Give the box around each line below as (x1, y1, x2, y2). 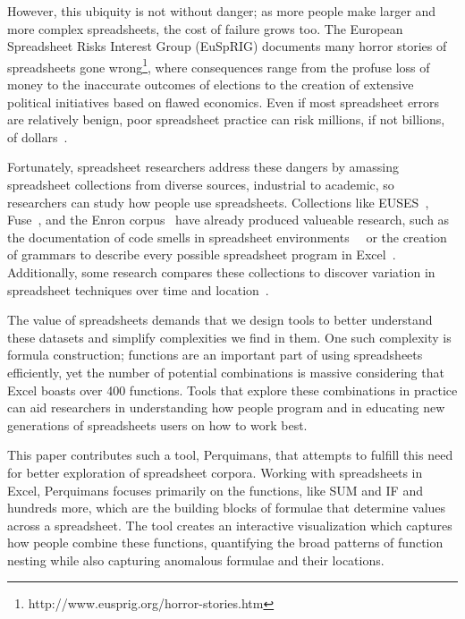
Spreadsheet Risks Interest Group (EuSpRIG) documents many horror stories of (7, 37, 447, 55)
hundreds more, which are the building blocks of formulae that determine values (7, 498, 446, 517)
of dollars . (7, 127, 68, 146)
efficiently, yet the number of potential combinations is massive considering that (7, 362, 444, 381)
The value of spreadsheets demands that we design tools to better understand (7, 310, 433, 329)
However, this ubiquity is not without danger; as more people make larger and (7, 2, 436, 20)
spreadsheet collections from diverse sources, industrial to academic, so (7, 175, 394, 193)
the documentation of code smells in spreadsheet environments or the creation (7, 227, 447, 246)
